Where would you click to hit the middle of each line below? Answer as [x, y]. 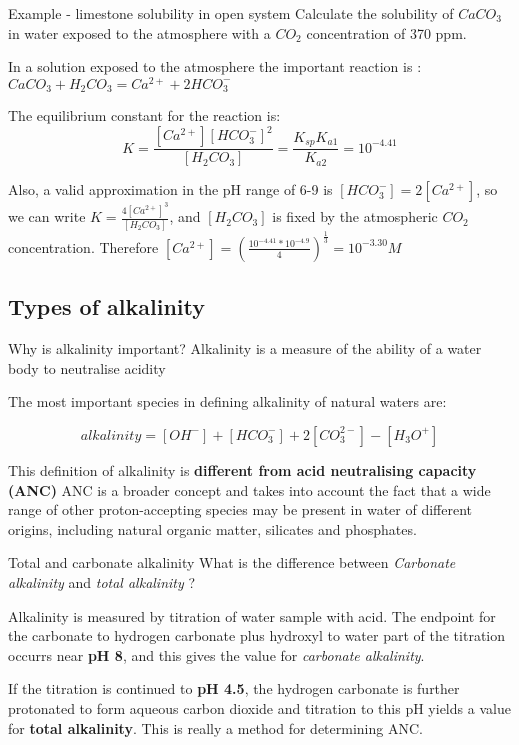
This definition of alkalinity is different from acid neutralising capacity [242, 469]
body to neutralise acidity [87, 367]
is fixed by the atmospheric [355, 216]
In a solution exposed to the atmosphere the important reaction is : [215, 66]
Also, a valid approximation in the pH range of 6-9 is [170, 189]
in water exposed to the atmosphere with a [139, 32]
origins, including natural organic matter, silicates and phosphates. [212, 528]
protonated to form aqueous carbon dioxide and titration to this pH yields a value [259, 707]
